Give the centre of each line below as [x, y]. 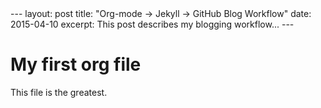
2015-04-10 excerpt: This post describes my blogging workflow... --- [152, 24]
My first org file [76, 64]
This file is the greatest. [59, 92]
